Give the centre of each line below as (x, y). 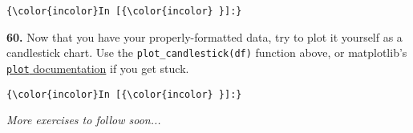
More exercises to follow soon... (84, 120)
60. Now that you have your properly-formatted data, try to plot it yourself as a (204, 36)
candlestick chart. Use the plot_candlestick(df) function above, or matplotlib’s (207, 52)
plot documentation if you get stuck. (98, 68)
